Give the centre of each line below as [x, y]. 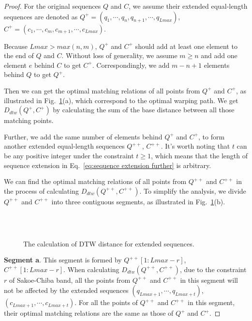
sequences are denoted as [41, 16]
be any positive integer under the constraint [69, 155]
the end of [19, 55]
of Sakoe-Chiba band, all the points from [70, 280]
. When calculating [91, 269]
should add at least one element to [186, 46]
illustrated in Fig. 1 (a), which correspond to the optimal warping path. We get [121, 100]
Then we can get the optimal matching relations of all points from [102, 90]
